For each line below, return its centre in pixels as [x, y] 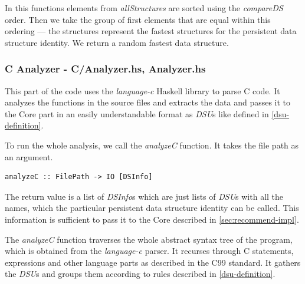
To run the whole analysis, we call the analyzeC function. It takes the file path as [152, 145]
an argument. [29, 156]
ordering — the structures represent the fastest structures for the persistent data [151, 31]
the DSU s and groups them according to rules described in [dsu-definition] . [140, 274]
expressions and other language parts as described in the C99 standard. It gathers [153, 262]
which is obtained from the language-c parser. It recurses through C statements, [149, 251]
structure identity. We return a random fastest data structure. [117, 42]
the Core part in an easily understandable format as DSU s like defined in [137, 113]
